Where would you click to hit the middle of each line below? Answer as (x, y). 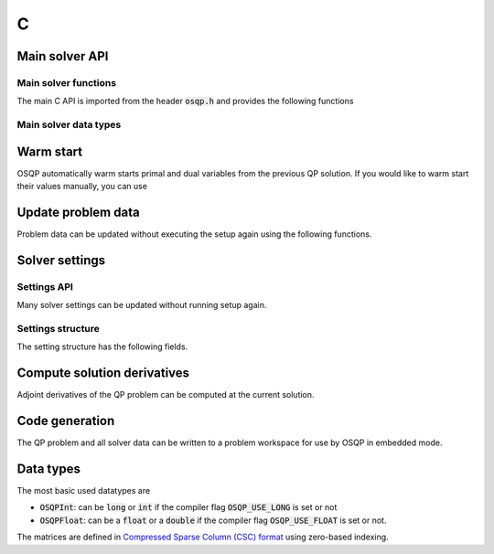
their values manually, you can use (82, 186)
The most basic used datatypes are (84, 491)
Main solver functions (67, 82)
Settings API (45, 286)
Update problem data (79, 212)
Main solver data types (69, 125)
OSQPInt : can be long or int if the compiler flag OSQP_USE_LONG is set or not (188, 507)
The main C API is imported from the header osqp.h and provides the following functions (185, 101)
